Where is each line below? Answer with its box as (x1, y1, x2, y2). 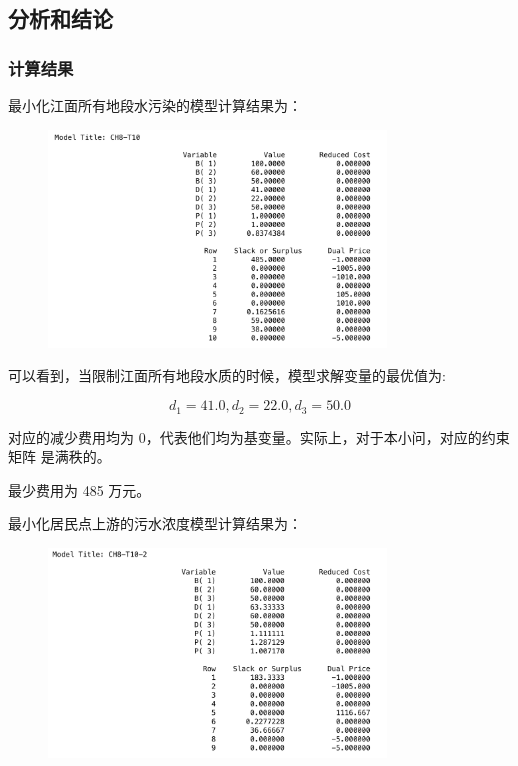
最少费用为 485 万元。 (8, 479, 151, 500)
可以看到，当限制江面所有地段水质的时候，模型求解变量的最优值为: (8, 365, 446, 386)
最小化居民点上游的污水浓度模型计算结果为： (8, 513, 302, 534)
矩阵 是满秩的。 (8, 446, 111, 467)
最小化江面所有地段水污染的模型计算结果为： (8, 95, 302, 115)
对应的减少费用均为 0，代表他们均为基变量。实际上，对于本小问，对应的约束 (8, 426, 510, 447)
